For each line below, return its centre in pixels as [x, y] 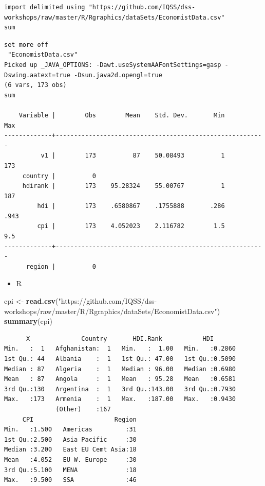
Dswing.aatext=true [37, 75]
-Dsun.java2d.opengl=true [118, 75]
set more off [26, 45]
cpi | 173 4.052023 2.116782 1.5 [131, 226]
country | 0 [59, 176]
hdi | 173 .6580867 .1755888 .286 [131, 206]
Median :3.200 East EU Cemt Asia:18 [70, 450]
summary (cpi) [28, 321]
